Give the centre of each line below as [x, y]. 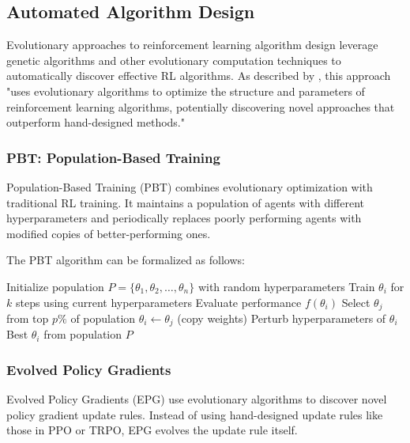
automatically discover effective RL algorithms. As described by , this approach [199, 76]
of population [103, 318]
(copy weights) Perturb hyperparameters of [282, 318]
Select [356, 302]
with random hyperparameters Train [286, 286]
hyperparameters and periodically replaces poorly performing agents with [184, 218]
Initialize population [55, 286]
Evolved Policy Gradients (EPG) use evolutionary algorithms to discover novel [197, 399]
